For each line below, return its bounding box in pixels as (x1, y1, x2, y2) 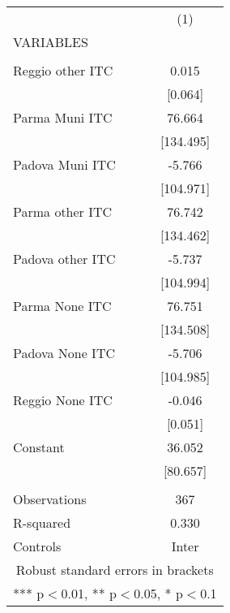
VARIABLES (13, 32, 88, 51)
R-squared (13, 513, 71, 532)
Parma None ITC (13, 296, 112, 315)
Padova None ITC (13, 343, 115, 362)
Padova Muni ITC (13, 155, 116, 174)
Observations (13, 490, 87, 508)
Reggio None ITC (13, 391, 113, 409)
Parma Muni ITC (13, 108, 113, 127)
